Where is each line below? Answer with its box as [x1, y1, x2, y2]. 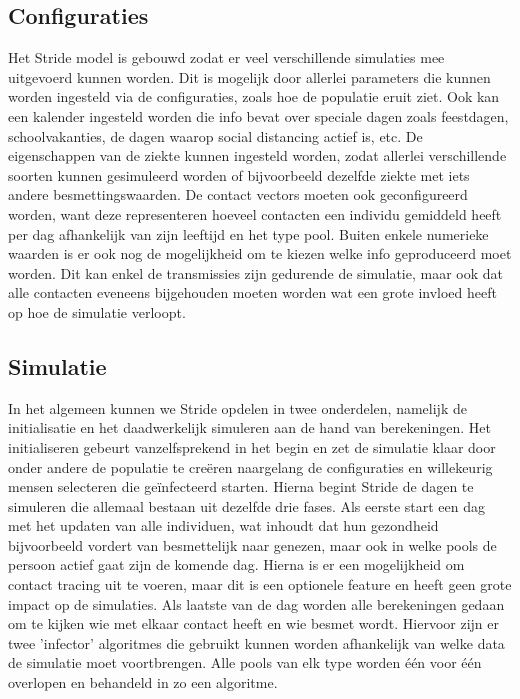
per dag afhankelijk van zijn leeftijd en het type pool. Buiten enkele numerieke [8, 223, 489, 244]
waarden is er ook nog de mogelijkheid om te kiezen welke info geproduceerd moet [8, 243, 512, 264]
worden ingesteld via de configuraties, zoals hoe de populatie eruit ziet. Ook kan [8, 86, 500, 107]
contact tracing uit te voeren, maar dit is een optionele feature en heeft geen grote [8, 574, 512, 595]
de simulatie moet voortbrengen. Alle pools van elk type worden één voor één [8, 652, 482, 673]
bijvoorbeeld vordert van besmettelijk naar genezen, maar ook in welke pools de [8, 534, 497, 555]
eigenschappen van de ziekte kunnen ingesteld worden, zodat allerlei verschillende [8, 145, 507, 166]
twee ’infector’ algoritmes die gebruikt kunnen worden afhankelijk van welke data [8, 632, 505, 653]
